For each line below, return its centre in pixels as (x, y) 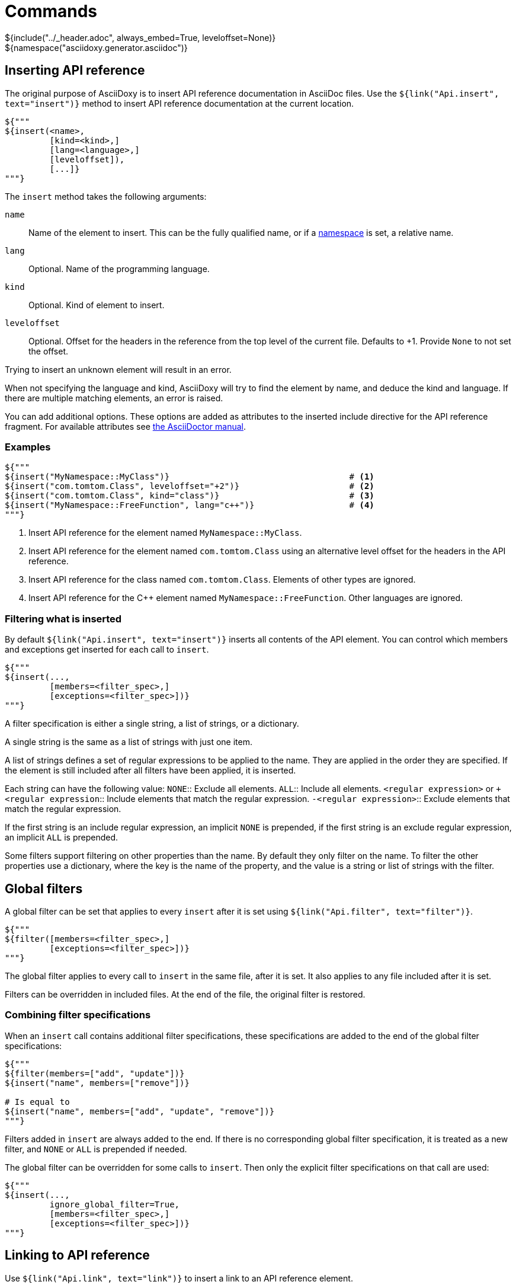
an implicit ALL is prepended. (62, 838)
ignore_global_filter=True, (115, 1204)
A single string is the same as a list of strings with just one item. (129, 742)
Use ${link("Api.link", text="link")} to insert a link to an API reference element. (179, 1278)
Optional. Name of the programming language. (119, 269)
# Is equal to (37, 1102)
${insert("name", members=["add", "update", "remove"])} (140, 1111)
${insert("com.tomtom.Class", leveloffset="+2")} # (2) (190, 486)
